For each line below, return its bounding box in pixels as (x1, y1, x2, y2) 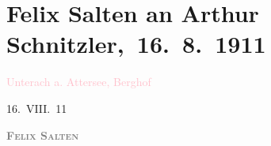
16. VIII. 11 (6, 99, 67, 116)
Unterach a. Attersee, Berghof (6, 73, 151, 90)
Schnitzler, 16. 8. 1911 (6, 28, 266, 60)
